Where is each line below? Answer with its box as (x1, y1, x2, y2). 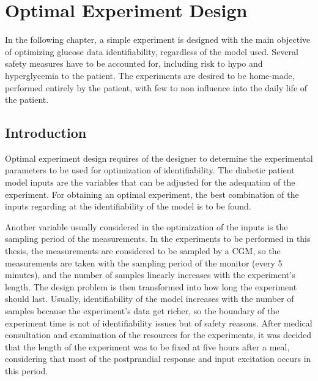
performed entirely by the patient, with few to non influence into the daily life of (5, 81, 308, 94)
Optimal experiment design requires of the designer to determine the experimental (5, 151, 313, 164)
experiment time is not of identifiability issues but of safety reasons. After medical (5, 316, 312, 329)
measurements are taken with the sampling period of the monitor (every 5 (5, 256, 283, 269)
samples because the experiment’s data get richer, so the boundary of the (5, 304, 279, 317)
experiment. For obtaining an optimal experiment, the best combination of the (5, 187, 299, 200)
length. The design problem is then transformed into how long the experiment (5, 280, 297, 293)
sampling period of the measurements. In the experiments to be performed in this (5, 232, 311, 245)
